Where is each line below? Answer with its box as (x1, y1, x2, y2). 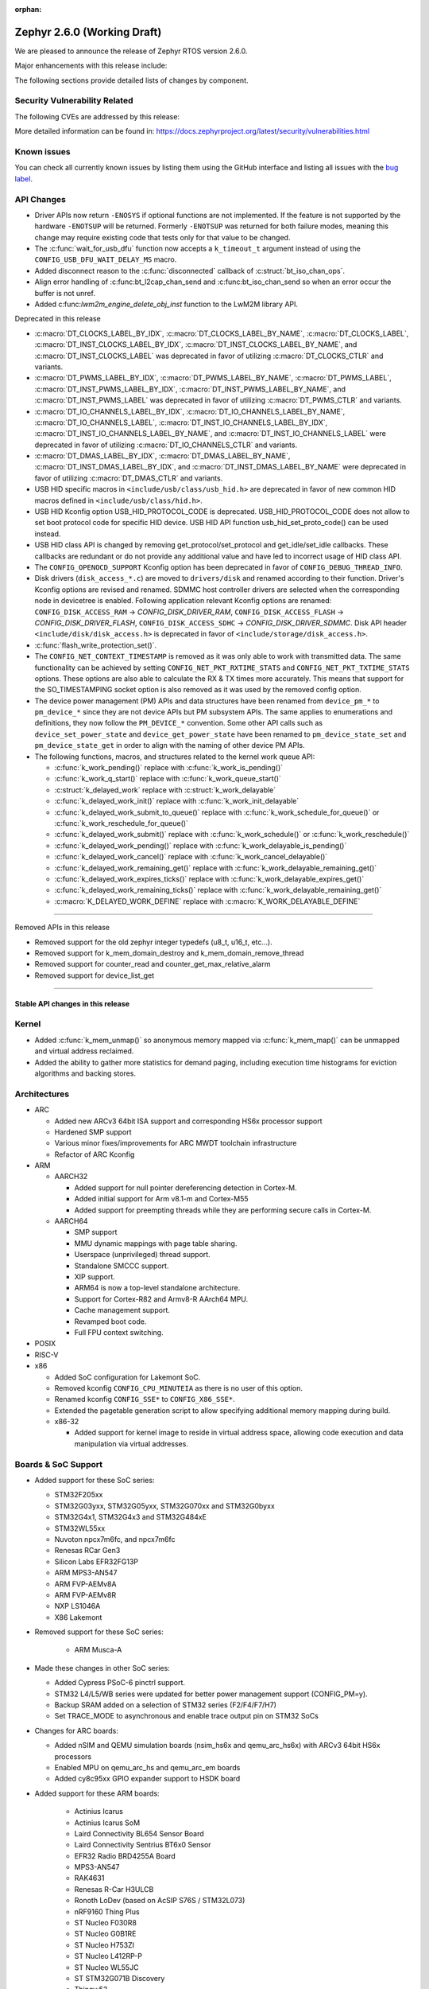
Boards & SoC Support (14, 1458, 103, 1469)
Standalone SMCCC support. (74, 1261, 169, 1271)
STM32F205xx (54, 1490, 103, 1500)
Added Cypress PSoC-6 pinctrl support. (54, 1678, 186, 1687)
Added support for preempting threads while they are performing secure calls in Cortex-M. (74, 1205, 372, 1215)
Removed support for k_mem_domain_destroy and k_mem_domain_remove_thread (34, 948, 304, 958)
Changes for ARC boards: (34, 1726, 118, 1735)
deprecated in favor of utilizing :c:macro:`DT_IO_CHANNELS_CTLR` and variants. (34, 440, 298, 450)
